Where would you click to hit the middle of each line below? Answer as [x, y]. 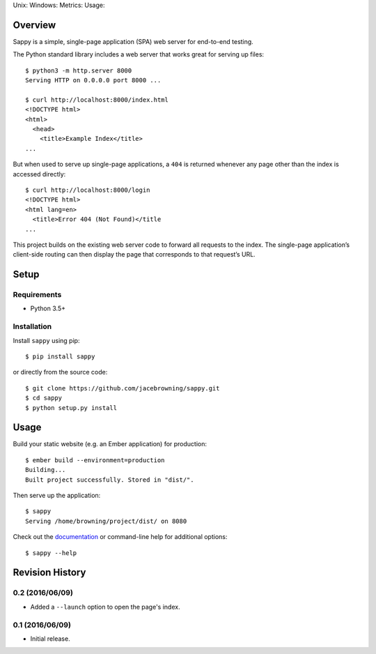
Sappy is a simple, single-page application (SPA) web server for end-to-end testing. [133, 41]
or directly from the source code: [60, 372]
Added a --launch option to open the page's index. [105, 607]
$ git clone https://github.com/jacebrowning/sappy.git [123, 388]
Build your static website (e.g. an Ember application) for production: [110, 444]
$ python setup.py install [71, 408]
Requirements [37, 295]
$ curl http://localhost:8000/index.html [97, 100]
